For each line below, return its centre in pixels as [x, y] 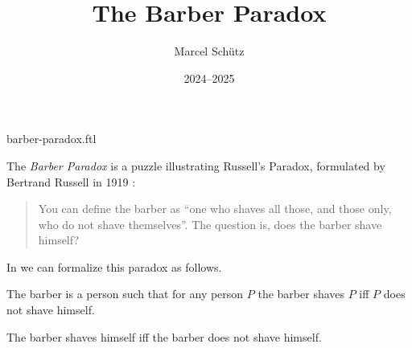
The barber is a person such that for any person [125, 294]
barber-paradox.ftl [51, 139]
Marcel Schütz [209, 51]
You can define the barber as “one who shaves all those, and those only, [215, 209]
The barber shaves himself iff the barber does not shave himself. [164, 336]
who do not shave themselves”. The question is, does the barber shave [210, 224]
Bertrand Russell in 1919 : [71, 181]
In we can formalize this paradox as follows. [114, 266]
